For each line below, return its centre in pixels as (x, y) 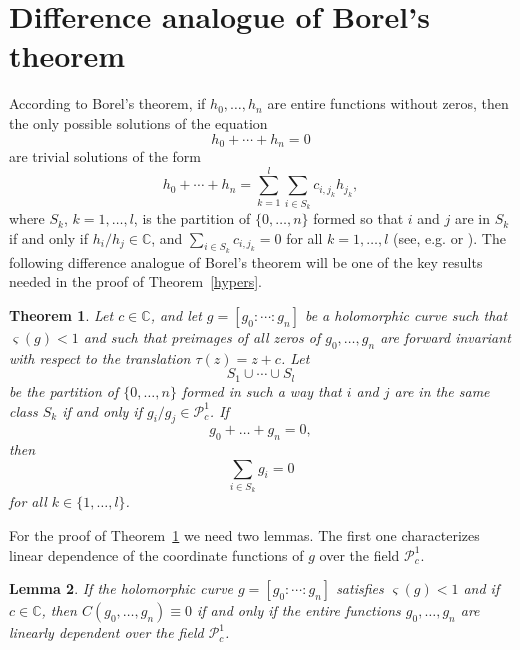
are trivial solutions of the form (105, 155)
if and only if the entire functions (299, 610)
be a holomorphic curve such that (406, 315)
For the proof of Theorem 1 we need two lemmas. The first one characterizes (244, 535)
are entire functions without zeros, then (388, 103)
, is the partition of (192, 218)
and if (481, 588)
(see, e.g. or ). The (449, 237)
